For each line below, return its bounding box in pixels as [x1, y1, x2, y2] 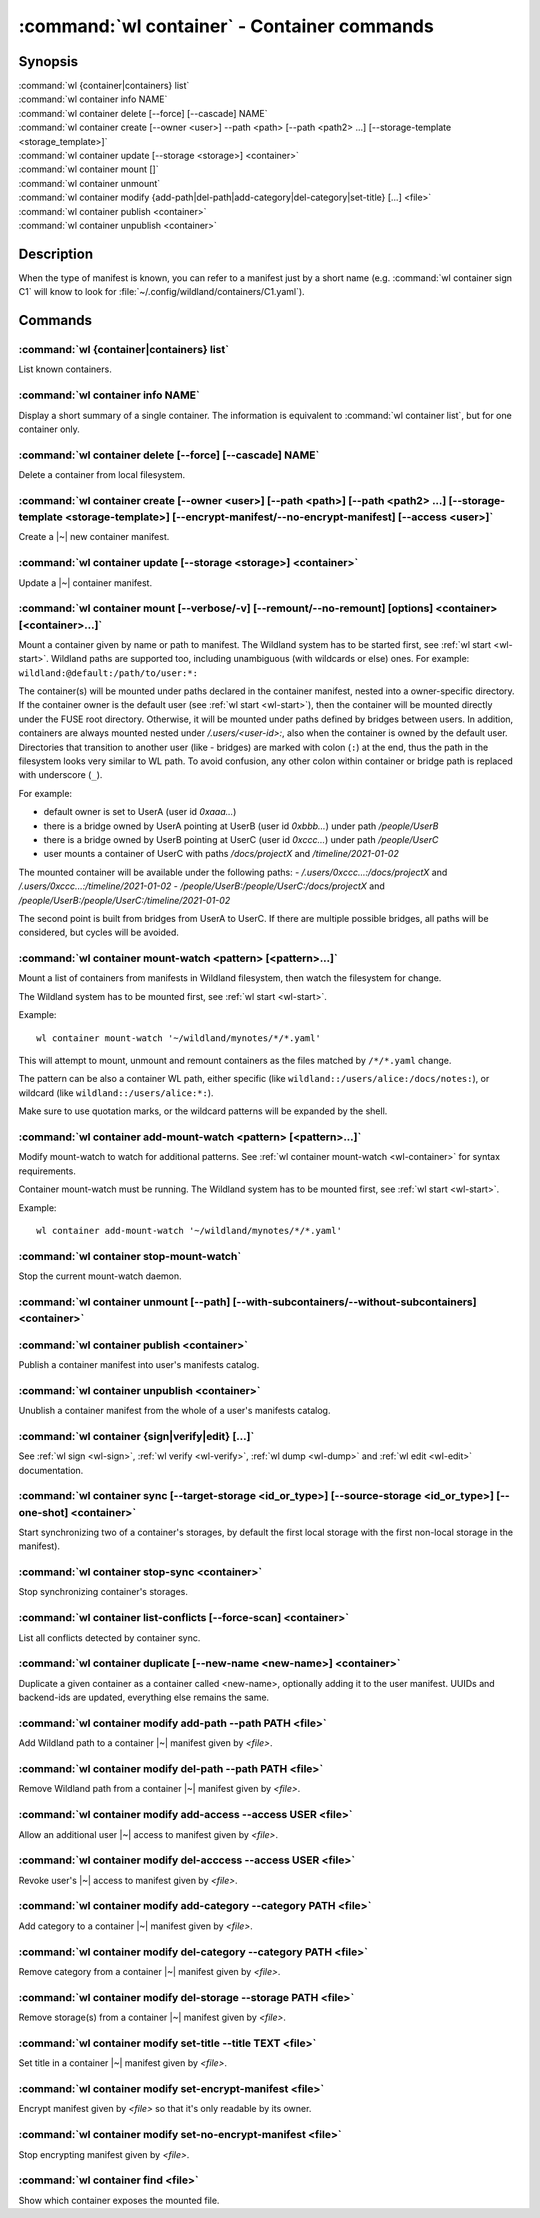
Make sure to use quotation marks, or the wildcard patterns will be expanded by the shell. [18, 1105, 388, 1117]
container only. [18, 423, 80, 435]
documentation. [18, 1464, 84, 1476]
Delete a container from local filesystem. [18, 469, 185, 481]
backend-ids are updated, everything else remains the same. [18, 1691, 270, 1704]
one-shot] [18, 1505, 69, 1519]
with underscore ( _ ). [18, 769, 103, 781]
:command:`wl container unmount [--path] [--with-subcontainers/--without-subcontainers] [18, 1295, 477, 1309]
